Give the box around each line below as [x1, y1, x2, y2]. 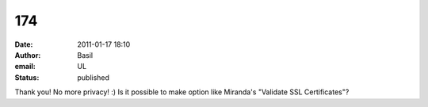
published [77, 72, 110, 82]
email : [14, 62, 36, 71]
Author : [14, 50, 41, 59]
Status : [14, 72, 40, 82]
